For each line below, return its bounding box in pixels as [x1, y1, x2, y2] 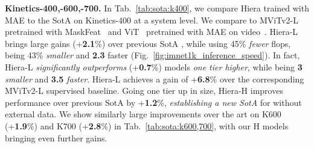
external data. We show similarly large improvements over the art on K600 [5, 108, 281, 120]
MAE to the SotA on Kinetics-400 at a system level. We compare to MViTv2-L [5, 13, 298, 26]
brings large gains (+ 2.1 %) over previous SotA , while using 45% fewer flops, [5, 37, 291, 49]
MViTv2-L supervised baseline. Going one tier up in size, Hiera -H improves [5, 84, 283, 97]
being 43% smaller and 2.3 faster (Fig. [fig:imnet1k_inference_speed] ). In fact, [5, 49, 300, 61]
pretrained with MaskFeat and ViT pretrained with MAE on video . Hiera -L [5, 25, 298, 38]
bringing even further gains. [5, 131, 107, 144]
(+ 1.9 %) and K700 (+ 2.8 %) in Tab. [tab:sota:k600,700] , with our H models [5, 119, 289, 132]
